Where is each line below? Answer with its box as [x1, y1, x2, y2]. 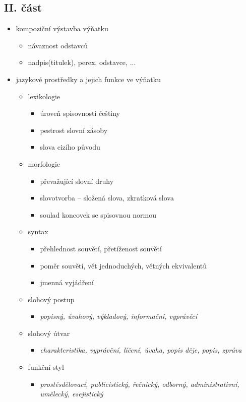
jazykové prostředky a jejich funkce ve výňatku [16, 74, 161, 84]
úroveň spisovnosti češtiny [40, 108, 120, 118]
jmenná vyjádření [40, 277, 94, 288]
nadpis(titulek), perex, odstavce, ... [28, 57, 136, 68]
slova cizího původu [40, 142, 100, 152]
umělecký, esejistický [40, 388, 103, 399]
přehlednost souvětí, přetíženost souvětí [40, 243, 162, 253]
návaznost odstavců [28, 40, 88, 50]
